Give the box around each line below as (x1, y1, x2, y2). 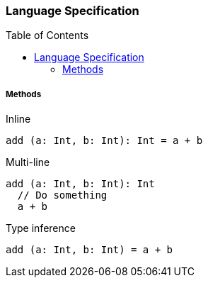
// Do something (17, 189, 108, 201)
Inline (6, 113, 31, 126)
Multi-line (6, 156, 50, 169)
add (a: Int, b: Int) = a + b (6, 244, 173, 256)
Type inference (6, 222, 76, 235)
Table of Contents (6, 29, 89, 42)
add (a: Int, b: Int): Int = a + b (6, 135, 203, 147)
